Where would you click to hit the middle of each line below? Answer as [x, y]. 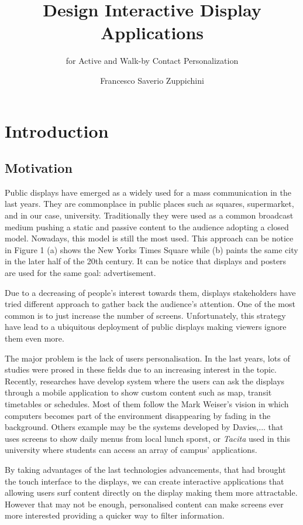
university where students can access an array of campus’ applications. [131, 450]
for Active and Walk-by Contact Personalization [152, 61]
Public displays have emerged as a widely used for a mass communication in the [148, 192]
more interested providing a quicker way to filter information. [115, 515]
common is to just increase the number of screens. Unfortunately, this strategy [145, 315]
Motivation [39, 168]
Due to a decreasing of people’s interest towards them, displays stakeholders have [150, 292]
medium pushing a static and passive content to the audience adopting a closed [147, 226]
